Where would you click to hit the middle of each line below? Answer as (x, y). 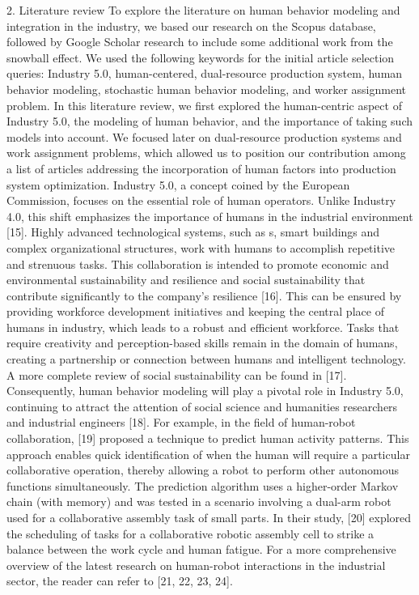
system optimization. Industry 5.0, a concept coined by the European (178, 184)
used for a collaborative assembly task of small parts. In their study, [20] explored (209, 517)
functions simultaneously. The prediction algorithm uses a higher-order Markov (203, 485)
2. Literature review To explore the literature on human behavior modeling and (203, 10)
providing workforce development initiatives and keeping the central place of (195, 311)
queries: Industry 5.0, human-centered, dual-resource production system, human (205, 73)
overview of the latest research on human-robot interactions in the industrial (196, 565)
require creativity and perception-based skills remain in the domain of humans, (202, 343)
